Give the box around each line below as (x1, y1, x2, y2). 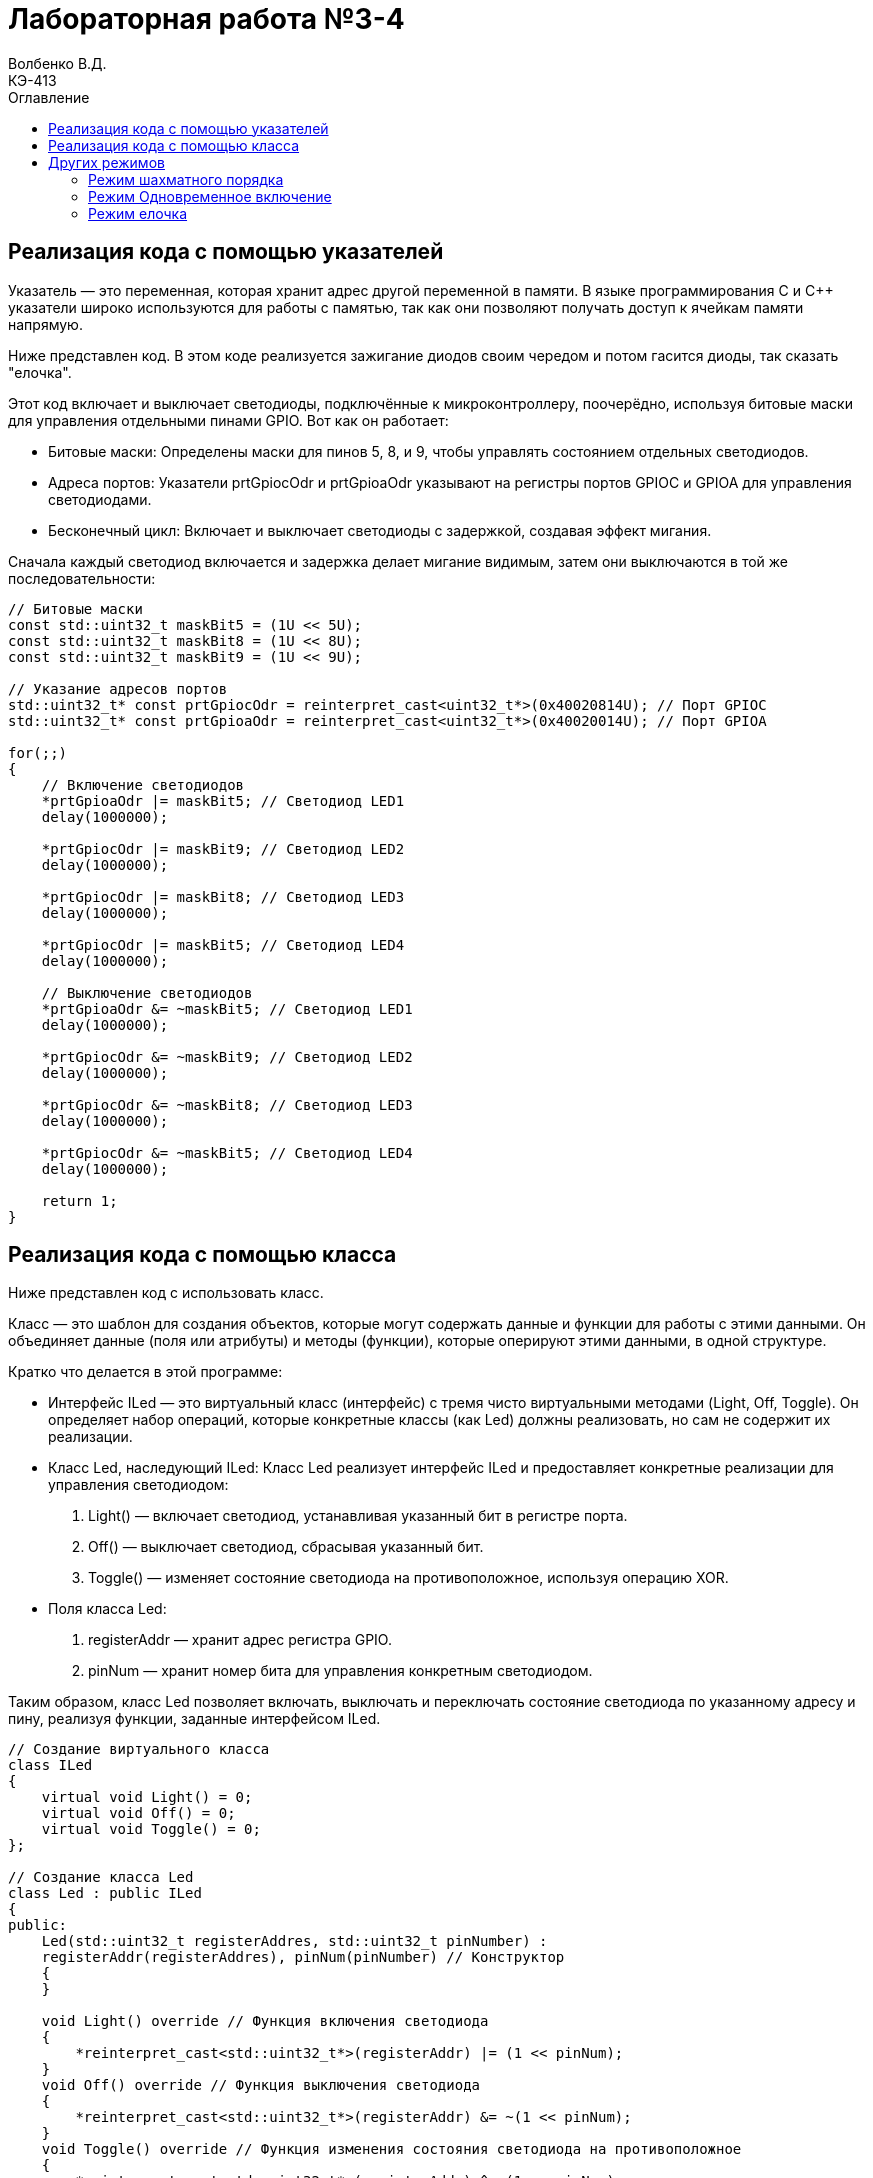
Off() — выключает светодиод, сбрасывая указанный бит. (88, 1538, 484, 1556)
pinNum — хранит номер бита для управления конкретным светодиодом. (88, 1662, 593, 1680)
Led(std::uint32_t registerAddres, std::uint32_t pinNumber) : (41, 1933, 548, 1950)
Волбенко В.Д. (8, 54, 107, 72)
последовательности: (8, 569, 156, 587)
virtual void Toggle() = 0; (41, 1821, 261, 1838)
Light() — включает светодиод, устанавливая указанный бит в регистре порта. (88, 1507, 628, 1525)
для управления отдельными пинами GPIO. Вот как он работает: (8, 411, 449, 429)
